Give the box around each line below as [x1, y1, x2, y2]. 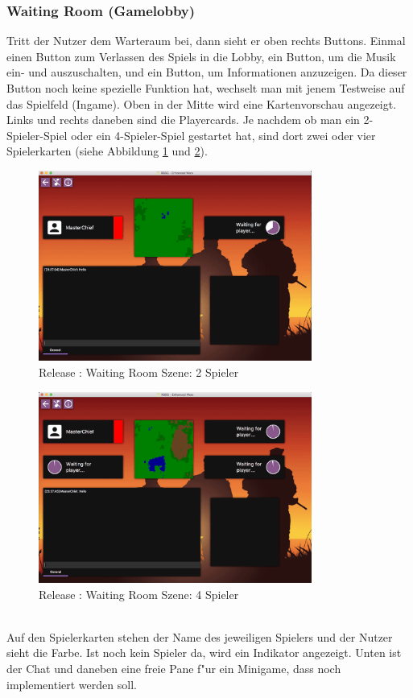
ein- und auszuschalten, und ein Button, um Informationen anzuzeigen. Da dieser [6, 64, 407, 81]
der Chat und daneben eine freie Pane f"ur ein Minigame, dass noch [6, 659, 341, 676]
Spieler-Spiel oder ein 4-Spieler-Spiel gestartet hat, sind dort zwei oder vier [6, 126, 376, 143]
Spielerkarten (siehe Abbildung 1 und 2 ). [6, 142, 208, 159]
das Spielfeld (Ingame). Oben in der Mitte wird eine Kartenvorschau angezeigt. [6, 95, 397, 112]
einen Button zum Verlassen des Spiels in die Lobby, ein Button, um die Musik [6, 47, 396, 64]
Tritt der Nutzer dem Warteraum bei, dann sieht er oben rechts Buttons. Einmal [6, 32, 406, 49]
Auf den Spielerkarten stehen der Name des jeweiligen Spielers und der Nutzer [6, 628, 393, 645]
